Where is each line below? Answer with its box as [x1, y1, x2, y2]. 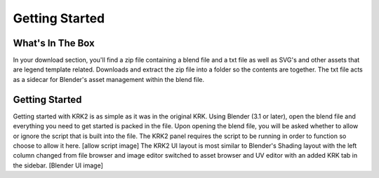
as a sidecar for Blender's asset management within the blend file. [13, 75, 205, 83]
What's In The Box [13, 37, 95, 49]
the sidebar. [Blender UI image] [13, 161, 103, 170]
